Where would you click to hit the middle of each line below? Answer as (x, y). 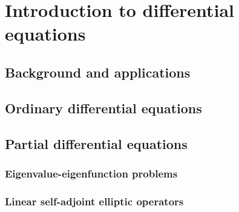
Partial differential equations (96, 143)
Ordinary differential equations (103, 108)
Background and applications (98, 72)
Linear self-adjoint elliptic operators (94, 201)
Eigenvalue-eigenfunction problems (91, 173)
